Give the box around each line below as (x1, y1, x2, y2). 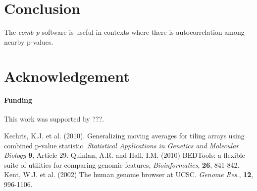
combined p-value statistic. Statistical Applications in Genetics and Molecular (4, 140, 239, 150)
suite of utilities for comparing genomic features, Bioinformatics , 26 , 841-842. (4, 159, 240, 170)
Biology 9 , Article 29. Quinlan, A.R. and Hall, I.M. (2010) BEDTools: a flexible (4, 150, 245, 160)
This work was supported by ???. (4, 114, 104, 124)
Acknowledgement (4, 65, 130, 86)
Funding (4, 95, 33, 105)
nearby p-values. (4, 36, 53, 47)
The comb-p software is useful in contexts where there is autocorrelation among (4, 27, 245, 37)
